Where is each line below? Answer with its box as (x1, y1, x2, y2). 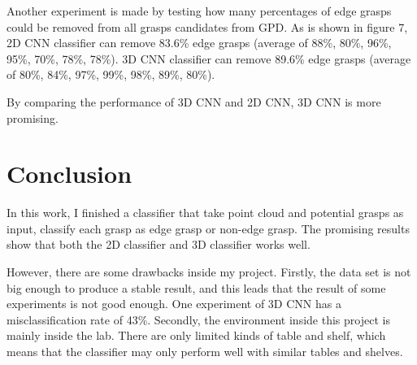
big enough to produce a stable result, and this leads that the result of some (7, 279, 386, 296)
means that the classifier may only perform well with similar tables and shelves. (7, 343, 403, 360)
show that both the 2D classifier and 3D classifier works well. (7, 236, 311, 253)
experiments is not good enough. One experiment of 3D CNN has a (7, 295, 341, 312)
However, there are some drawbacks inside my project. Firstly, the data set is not (7, 263, 411, 280)
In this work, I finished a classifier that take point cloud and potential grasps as (7, 204, 404, 221)
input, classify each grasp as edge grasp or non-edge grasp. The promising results (7, 219, 410, 237)
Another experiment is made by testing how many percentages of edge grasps (7, 2, 392, 19)
